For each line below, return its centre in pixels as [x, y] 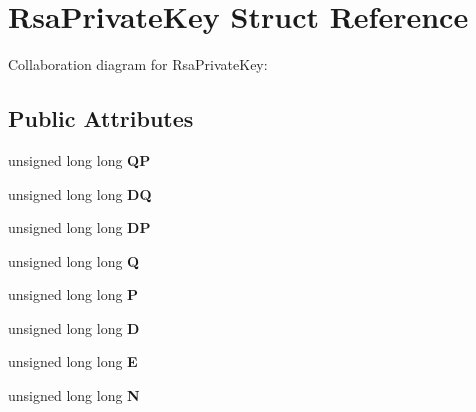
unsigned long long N [74, 395]
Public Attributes [101, 118]
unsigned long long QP [79, 159]
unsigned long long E [73, 361]
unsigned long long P [73, 294]
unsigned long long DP [79, 227]
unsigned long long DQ [80, 193]
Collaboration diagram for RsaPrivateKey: [138, 64]
